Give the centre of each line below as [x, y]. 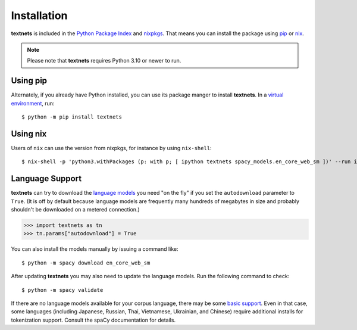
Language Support [46, 179]
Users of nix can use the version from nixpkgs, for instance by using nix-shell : [111, 148]
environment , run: [33, 103]
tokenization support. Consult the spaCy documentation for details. [93, 320]
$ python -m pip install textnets [72, 117]
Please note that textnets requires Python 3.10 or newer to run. [104, 61]
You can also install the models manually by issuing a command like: [95, 249]
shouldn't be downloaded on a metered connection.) [75, 209]
